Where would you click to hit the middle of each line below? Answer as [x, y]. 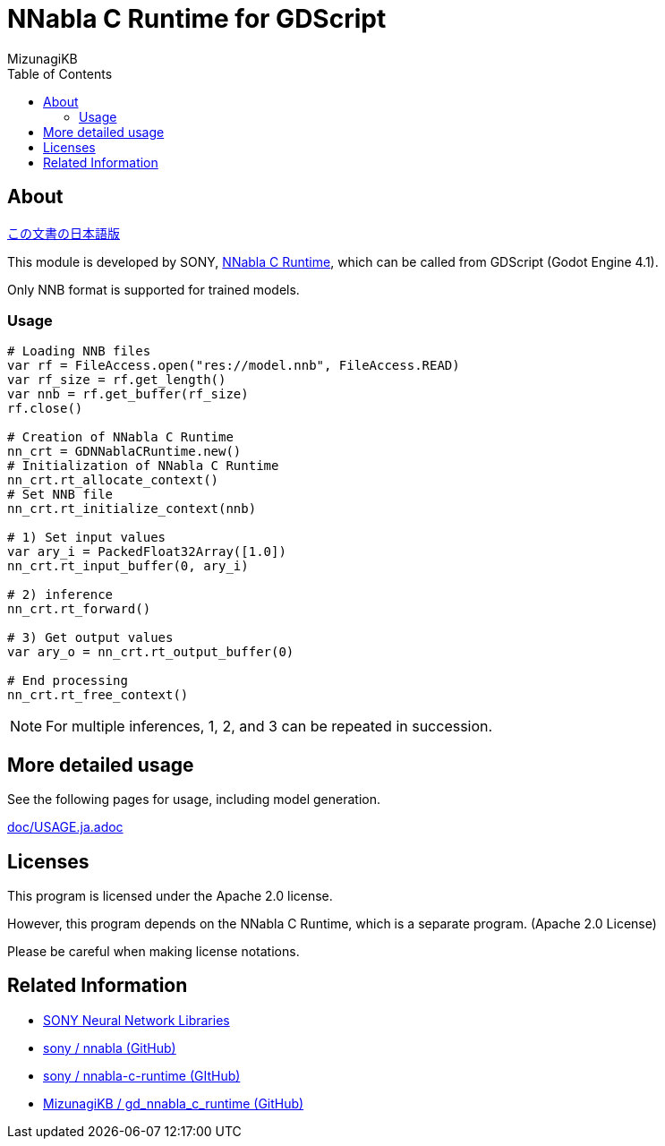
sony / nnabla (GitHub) [110, 1048]
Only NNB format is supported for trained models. [153, 289]
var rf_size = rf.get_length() [117, 380]
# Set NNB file [60, 495]
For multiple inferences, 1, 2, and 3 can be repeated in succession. [269, 727]
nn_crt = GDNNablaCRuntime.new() [124, 452]
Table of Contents [60, 73]
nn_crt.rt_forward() [79, 609]
